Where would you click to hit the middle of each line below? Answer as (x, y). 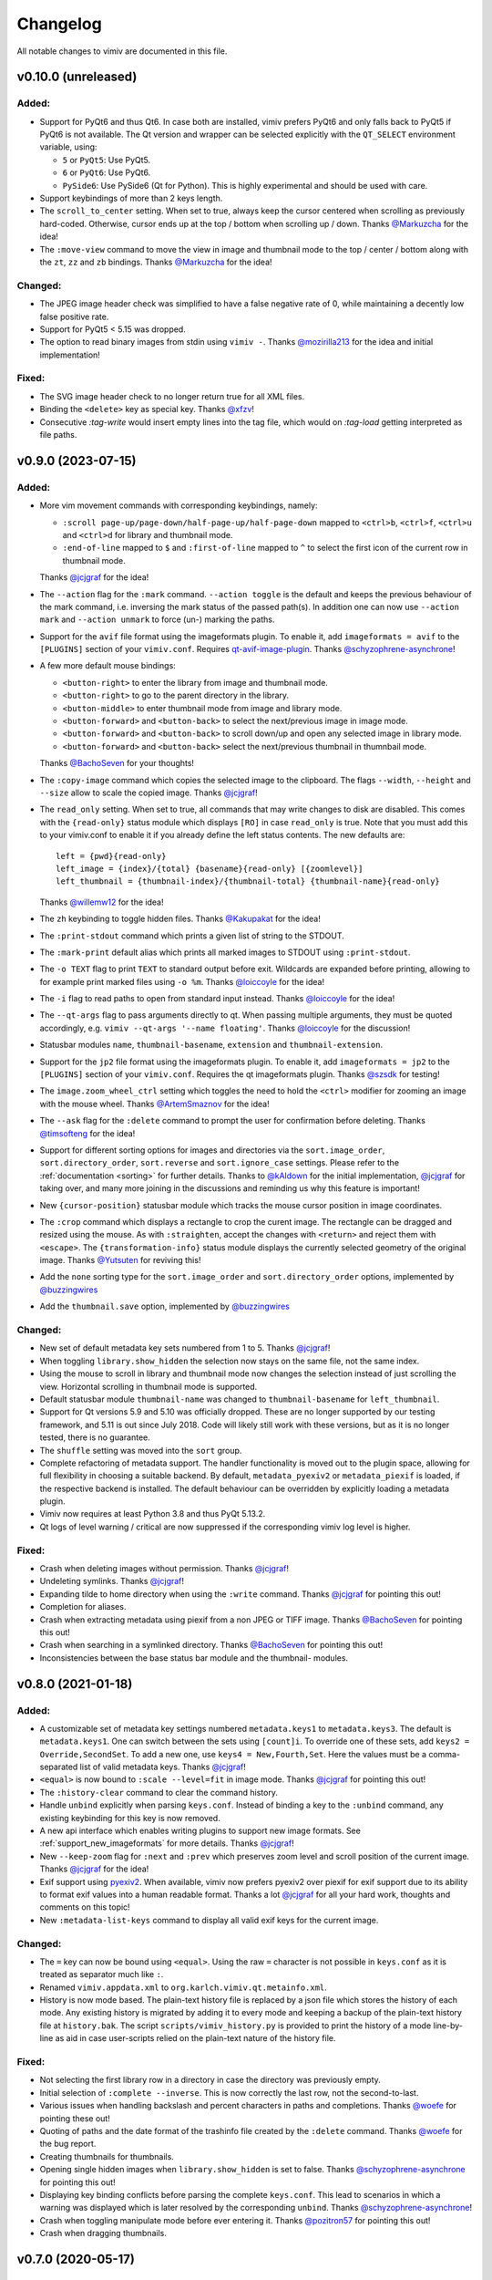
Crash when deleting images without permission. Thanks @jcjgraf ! (164, 1569)
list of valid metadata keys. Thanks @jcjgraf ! (163, 1767)
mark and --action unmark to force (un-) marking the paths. (157, 619)
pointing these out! (75, 2118)
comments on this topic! (85, 1907)
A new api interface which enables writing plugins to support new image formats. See (200, 1831)
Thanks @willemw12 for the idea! (102, 902)
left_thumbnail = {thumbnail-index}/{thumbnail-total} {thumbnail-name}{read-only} (248, 881)
